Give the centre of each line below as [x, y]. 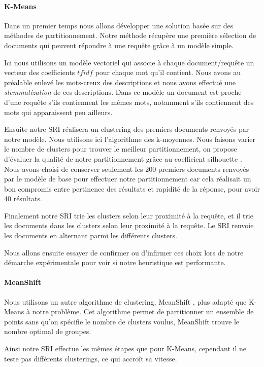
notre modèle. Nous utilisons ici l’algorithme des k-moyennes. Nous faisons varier [130, 139]
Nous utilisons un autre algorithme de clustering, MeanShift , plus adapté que [125, 301]
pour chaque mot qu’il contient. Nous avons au [168, 72]
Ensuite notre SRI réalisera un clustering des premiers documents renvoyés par [127, 129]
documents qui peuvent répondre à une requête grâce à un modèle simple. [119, 45]
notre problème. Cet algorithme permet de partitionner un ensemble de [143, 311]
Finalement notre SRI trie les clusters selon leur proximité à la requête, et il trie [129, 215]
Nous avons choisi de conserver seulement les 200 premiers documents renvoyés [127, 169]
